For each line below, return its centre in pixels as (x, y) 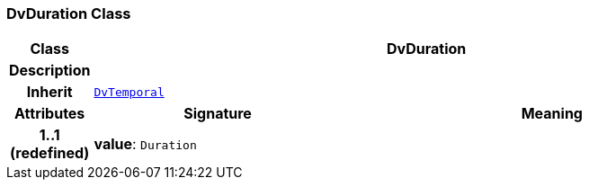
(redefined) (50, 153)
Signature (218, 114)
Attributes (50, 114)
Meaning (552, 114)
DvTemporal (129, 92)
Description (50, 71)
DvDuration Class (69, 13)
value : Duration (145, 144)
